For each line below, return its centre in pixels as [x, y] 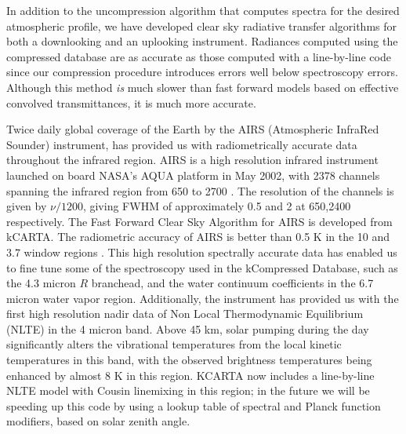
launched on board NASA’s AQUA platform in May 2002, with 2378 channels [193, 175]
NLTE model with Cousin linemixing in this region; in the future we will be [188, 390]
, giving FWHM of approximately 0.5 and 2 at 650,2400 [217, 206]
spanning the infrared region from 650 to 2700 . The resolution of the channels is [200, 190]
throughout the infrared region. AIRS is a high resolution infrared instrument [192, 160]
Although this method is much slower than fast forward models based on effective [203, 87]
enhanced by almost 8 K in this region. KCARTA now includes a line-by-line [190, 375]
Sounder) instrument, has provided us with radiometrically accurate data [182, 144]
